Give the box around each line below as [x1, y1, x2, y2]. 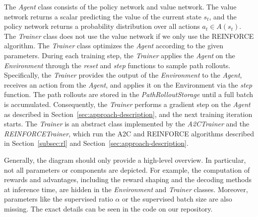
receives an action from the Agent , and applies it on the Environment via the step [4, 79, 253, 90]
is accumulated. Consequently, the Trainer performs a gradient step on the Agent [4, 99, 251, 109]
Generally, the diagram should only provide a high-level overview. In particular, [4, 154, 246, 165]
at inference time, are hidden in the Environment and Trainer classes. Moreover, [4, 184, 248, 194]
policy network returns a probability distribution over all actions [4, 21, 200, 31]
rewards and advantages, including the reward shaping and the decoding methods [4, 174, 252, 185]
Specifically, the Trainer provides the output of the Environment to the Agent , [4, 70, 242, 80]
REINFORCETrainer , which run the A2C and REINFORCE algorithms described [4, 128, 254, 138]
